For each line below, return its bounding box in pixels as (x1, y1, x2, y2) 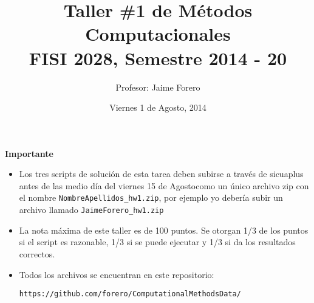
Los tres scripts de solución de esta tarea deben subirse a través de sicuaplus (19, 167, 304, 180)
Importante (5, 147, 53, 159)
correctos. (19, 247, 55, 260)
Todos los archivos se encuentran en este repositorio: (19, 268, 214, 280)
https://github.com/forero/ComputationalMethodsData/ (19, 290, 241, 299)
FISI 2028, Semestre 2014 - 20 (29, 45, 287, 70)
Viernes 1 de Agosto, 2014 (109, 101, 206, 114)
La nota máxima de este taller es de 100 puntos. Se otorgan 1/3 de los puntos (19, 223, 309, 236)
